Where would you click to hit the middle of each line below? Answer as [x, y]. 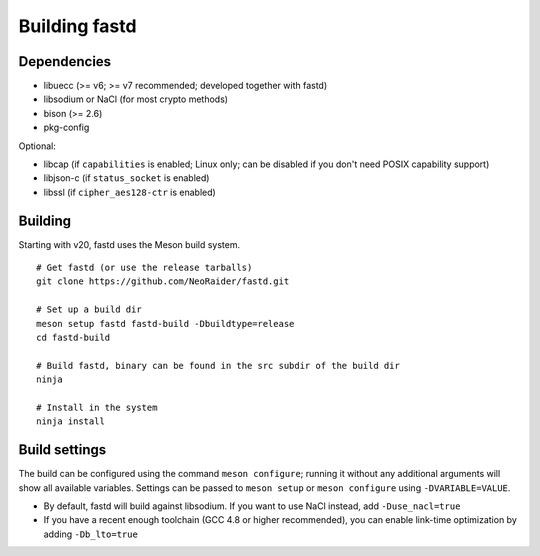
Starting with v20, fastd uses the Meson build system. [129, 244]
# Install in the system [97, 407]
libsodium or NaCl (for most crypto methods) [136, 99]
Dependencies [65, 61]
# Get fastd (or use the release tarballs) [144, 268]
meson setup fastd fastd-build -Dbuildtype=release [165, 323]
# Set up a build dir [89, 309]
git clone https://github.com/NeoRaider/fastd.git [163, 281]
